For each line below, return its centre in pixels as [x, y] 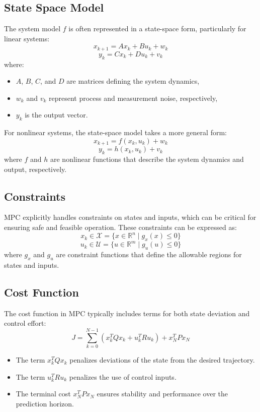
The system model [32, 28]
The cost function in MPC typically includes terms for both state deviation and [127, 313]
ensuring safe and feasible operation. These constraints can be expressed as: [120, 227]
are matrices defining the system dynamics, [133, 81]
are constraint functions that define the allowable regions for [149, 254]
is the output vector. [56, 115]
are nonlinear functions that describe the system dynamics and [147, 159]
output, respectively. [35, 169]
